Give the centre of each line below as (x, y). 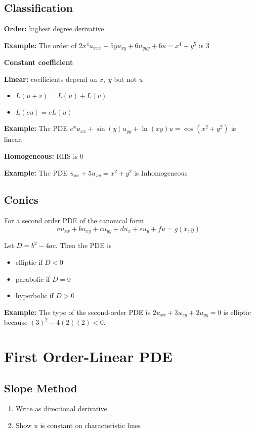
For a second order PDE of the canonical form (74, 220)
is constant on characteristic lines (90, 425)
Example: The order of (40, 45)
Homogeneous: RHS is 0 (44, 156)
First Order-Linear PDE (88, 356)
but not (125, 79)
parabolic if (33, 278)
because (16, 322)
